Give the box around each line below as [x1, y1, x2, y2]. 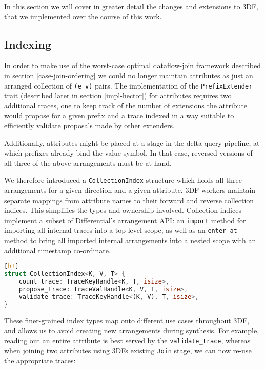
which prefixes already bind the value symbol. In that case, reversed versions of [4, 147, 253, 158]
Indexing [4, 36, 52, 52]
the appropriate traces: [4, 355, 76, 366]
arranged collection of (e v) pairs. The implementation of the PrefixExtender [4, 80, 253, 91]
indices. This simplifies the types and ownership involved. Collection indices [4, 205, 241, 215]
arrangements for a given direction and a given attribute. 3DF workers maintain [4, 185, 256, 196]
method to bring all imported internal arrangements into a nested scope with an [4, 235, 256, 246]
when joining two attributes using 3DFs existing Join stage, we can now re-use [4, 345, 252, 356]
